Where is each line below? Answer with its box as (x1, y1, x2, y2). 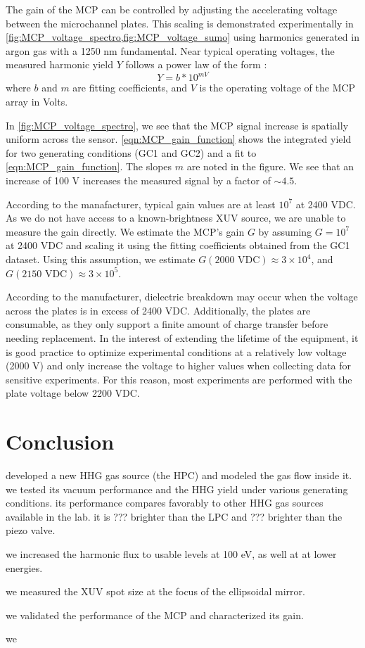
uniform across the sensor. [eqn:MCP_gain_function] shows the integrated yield (6, 132, 352, 146)
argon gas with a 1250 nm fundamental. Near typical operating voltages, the (6, 43, 335, 58)
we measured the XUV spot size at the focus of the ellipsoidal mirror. (6, 584, 305, 599)
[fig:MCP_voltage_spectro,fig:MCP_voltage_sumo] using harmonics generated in (6, 30, 359, 44)
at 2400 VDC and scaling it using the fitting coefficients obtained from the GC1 (6, 238, 350, 253)
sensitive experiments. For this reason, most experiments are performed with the (6, 371, 352, 386)
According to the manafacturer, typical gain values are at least (6, 196, 276, 211)
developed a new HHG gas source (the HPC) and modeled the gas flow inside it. (6, 468, 352, 483)
